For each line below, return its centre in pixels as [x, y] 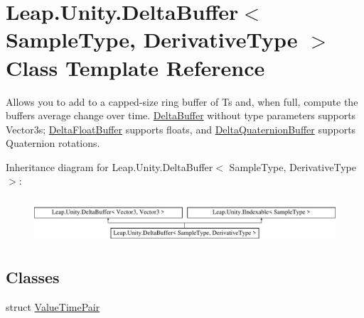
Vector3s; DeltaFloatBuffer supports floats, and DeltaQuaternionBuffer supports [181, 129]
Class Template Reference [135, 67]
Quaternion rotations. [53, 143]
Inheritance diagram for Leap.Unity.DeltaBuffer [109, 166]
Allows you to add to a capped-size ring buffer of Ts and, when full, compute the [182, 101]
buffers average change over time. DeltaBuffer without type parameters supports [181, 115]
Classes [33, 277]
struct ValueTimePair [53, 306]
